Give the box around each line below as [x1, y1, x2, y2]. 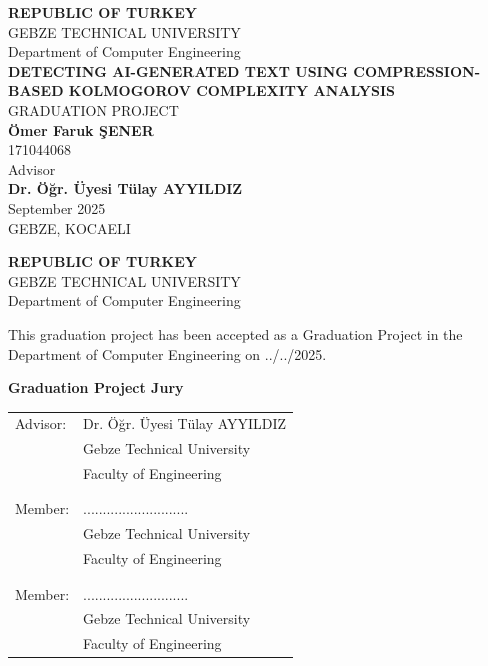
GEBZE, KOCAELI [8, 217, 131, 238]
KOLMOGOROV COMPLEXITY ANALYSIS [68, 80, 395, 101]
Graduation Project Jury [8, 377, 184, 398]
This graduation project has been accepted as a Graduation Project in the [8, 323, 463, 344]
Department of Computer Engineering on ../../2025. [8, 343, 327, 364]
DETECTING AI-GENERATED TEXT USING [8, 60, 348, 81]
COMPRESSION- [353, 60, 481, 81]
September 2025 [8, 197, 106, 218]
